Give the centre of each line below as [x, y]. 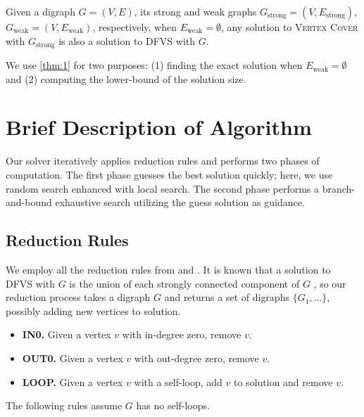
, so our [330, 283]
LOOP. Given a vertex [73, 381]
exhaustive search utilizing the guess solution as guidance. [180, 202]
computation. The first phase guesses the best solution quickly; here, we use [169, 174]
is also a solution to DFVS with [127, 40]
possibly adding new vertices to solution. [93, 310]
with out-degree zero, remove [196, 358]
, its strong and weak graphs [195, 11]
